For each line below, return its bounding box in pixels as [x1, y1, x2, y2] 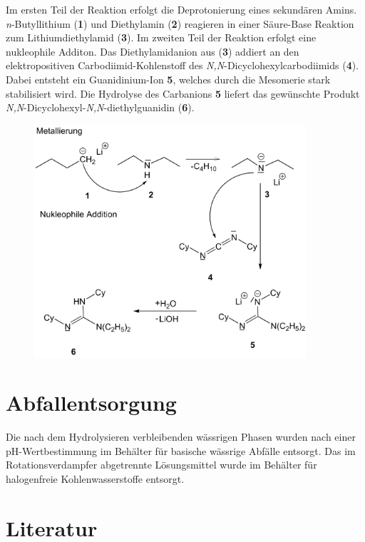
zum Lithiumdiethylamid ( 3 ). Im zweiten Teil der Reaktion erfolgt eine [6, 30, 317, 45]
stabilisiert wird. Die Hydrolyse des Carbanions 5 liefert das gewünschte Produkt [6, 86, 360, 101]
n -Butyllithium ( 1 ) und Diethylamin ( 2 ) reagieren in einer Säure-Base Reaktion [6, 16, 354, 31]
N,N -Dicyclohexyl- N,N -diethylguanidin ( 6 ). [6, 100, 195, 115]
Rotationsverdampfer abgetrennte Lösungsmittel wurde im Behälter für [6, 457, 317, 472]
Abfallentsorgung [6, 388, 177, 417]
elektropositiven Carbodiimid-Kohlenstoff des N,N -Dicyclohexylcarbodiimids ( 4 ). [6, 58, 359, 73]
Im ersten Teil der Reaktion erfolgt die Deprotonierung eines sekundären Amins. [6, 2, 357, 16]
